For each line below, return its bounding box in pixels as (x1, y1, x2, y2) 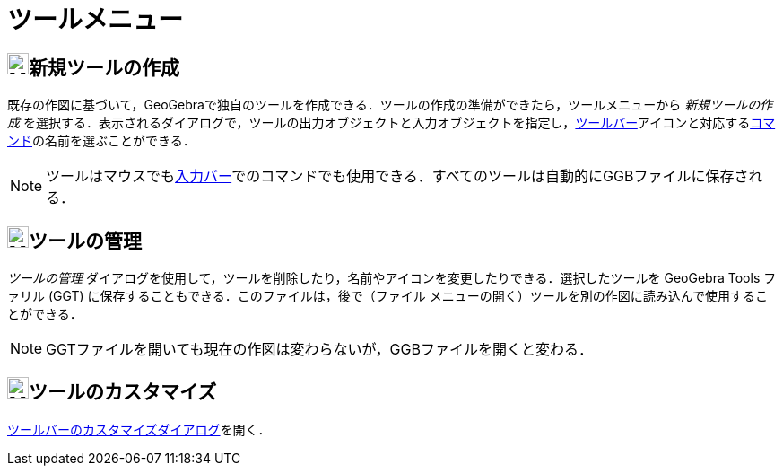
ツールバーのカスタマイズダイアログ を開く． (7, 421, 271, 437)
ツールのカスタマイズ (29, 381, 217, 404)
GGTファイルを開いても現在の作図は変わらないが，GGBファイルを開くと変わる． (46, 340, 593, 359)
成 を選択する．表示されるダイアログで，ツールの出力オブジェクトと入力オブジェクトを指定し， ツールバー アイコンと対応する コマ (7, 115, 776, 131)
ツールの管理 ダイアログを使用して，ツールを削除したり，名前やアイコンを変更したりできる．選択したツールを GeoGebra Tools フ (7, 270, 777, 286)
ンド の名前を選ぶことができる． (7, 133, 196, 149)
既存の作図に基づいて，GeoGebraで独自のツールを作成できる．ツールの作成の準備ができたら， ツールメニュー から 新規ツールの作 (7, 97, 773, 113)
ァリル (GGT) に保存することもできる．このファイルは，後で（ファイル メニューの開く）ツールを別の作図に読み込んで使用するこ (7, 288, 768, 304)
